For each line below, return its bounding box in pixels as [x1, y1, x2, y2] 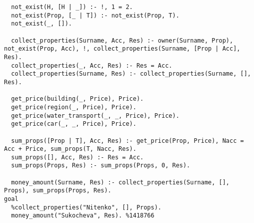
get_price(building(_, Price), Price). [11, 95, 144, 103]
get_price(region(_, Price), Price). [11, 103, 136, 111]
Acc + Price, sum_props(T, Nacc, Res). [4, 145, 136, 153]
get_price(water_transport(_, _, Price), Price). [11, 112, 179, 119]
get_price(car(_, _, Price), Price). [11, 120, 136, 128]
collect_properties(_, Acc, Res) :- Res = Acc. [11, 62, 172, 69]
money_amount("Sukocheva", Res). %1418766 [11, 212, 154, 219]
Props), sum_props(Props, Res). [4, 187, 111, 194]
